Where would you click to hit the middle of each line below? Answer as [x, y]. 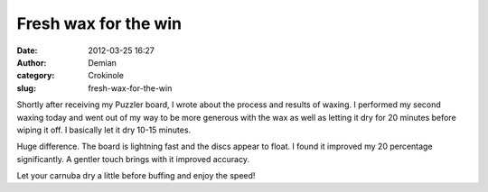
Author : [32, 62]
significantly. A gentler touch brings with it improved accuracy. [133, 159]
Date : [27, 50]
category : [36, 76]
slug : [26, 88]
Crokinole [106, 76]
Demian [103, 62]
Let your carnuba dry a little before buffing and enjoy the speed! [136, 176]
